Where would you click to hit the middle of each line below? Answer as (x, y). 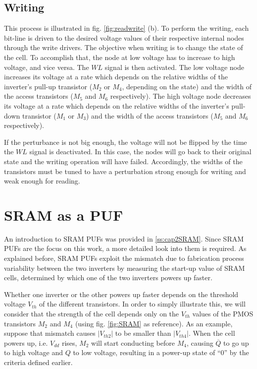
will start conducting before (133, 342)
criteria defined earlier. (38, 362)
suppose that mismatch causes (50, 333)
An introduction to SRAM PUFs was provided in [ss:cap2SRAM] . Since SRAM (124, 238)
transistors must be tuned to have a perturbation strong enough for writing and (125, 171)
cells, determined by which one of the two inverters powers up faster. (108, 277)
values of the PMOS (223, 313)
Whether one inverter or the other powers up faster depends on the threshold (121, 294)
